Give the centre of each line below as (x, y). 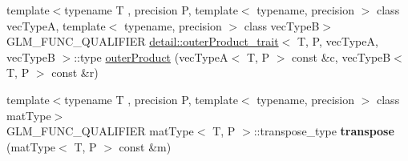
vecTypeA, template (56, 25)
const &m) (145, 146)
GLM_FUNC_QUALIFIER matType (100, 131)
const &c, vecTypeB (341, 56)
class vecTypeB (282, 25)
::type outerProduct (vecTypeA (151, 56)
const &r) (75, 72)
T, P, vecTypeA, (337, 41)
